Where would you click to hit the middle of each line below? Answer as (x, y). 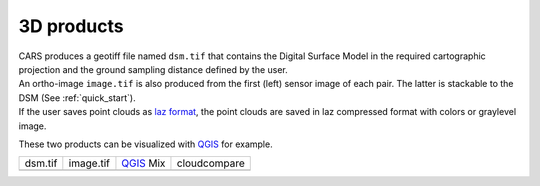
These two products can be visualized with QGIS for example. (146, 144)
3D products (71, 26)
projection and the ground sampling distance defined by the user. (153, 69)
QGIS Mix (143, 163)
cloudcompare (210, 163)
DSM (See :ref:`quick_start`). (77, 97)
